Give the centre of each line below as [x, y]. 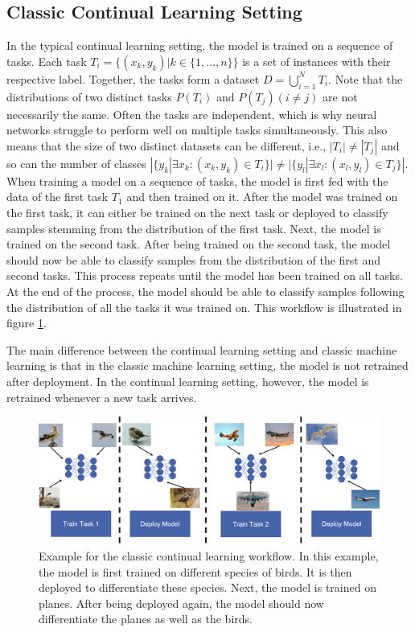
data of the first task [58, 197]
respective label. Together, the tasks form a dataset [133, 78]
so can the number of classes [76, 163]
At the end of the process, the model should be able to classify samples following [205, 291]
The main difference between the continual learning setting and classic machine [202, 349]
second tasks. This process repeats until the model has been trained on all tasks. [205, 275]
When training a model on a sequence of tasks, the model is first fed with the [197, 181]
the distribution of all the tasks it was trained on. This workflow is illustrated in [204, 307]
